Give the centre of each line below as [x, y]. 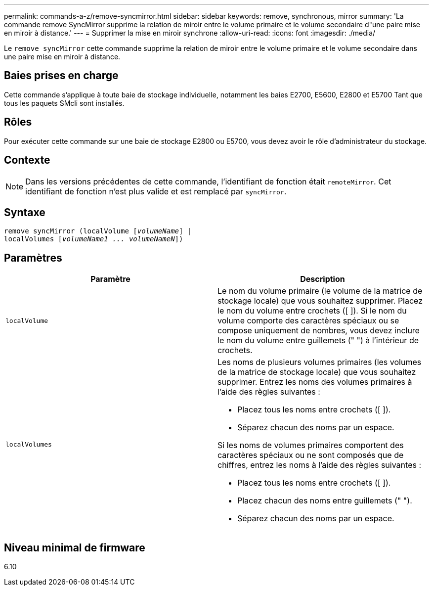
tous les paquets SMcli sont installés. [64, 103]
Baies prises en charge [61, 76]
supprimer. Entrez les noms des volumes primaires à [315, 382]
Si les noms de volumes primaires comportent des [311, 445]
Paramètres [33, 258]
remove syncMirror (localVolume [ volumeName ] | [98, 231]
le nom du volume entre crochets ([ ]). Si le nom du [312, 311]
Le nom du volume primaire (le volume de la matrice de [320, 291]
